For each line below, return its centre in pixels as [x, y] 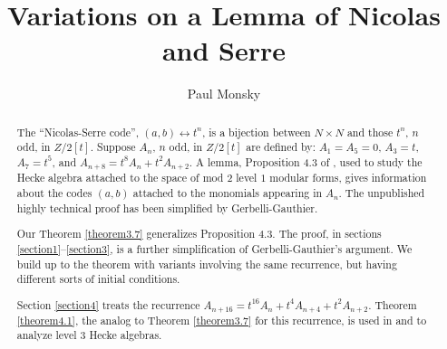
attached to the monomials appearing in [228, 192]
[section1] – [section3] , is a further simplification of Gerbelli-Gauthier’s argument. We [214, 248]
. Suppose [113, 147]
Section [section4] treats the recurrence [108, 304]
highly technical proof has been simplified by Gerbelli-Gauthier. [167, 208]
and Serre [224, 50]
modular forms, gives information [348, 178]
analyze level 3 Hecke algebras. [89, 335]
